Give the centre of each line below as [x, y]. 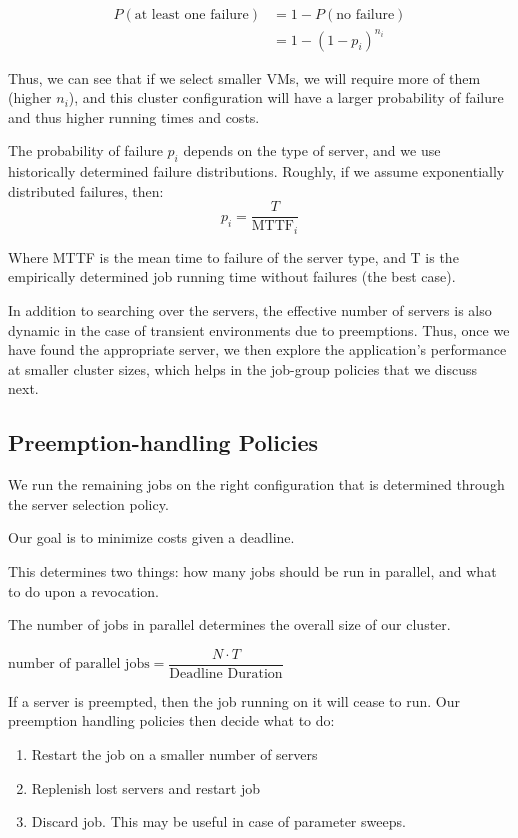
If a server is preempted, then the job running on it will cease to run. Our [234, 700]
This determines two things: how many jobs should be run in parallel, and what [252, 570]
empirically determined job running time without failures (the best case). [232, 276]
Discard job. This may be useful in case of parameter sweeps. [218, 821]
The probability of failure [85, 150]
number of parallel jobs [79, 664]
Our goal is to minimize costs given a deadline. [151, 537]
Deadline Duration [226, 673]
